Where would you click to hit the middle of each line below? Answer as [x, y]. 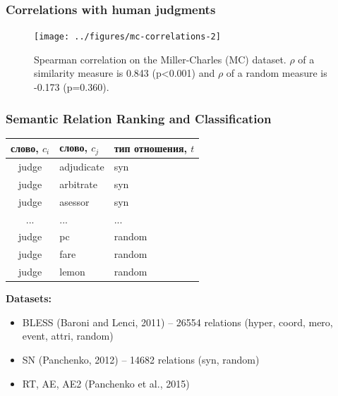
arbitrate [79, 184]
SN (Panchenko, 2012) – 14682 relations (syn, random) [141, 360]
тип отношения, [150, 148]
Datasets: [29, 298]
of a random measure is [277, 73]
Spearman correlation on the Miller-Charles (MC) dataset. [160, 59]
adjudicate [82, 167]
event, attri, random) [68, 336]
